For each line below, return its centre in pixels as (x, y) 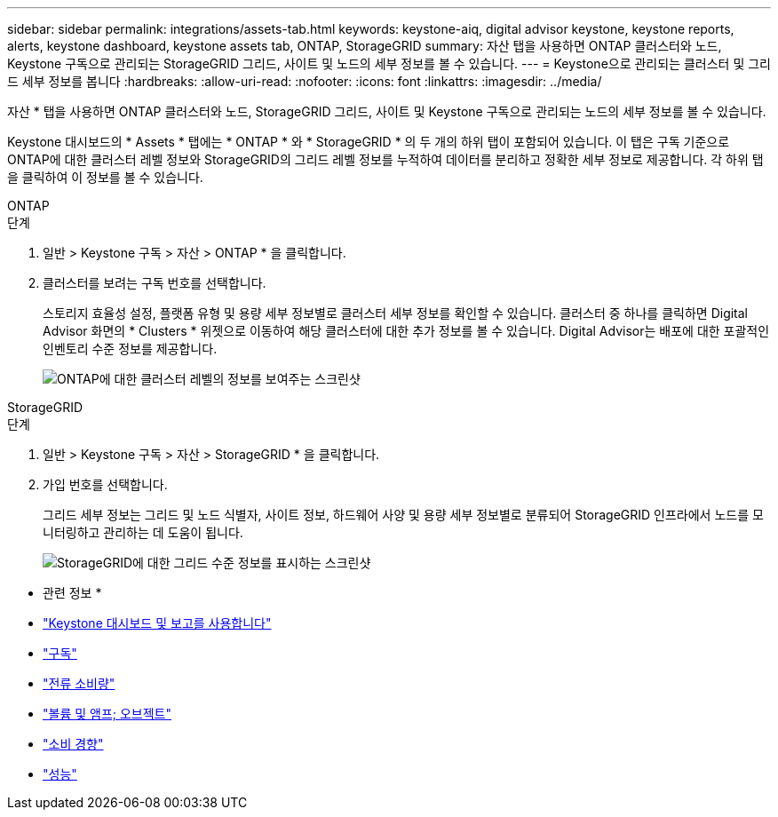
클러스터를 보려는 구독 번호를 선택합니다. (155, 283)
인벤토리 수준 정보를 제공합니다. (130, 349)
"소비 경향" (73, 744)
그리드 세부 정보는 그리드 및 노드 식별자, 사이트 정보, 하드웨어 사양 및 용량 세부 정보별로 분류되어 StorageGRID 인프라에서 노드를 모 (403, 515)
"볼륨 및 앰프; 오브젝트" (107, 714)
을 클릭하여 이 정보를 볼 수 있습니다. (105, 177)
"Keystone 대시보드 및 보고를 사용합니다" (157, 623)
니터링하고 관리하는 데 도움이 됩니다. (143, 532)
